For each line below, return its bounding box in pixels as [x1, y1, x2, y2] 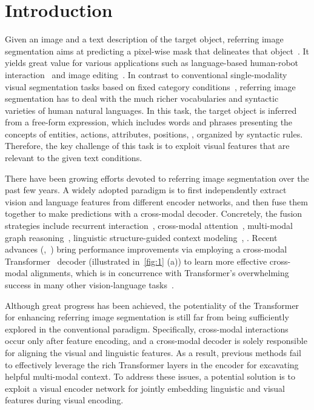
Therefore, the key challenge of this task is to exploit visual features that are [5, 139, 290, 152]
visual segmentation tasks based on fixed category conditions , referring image [5, 80, 296, 93]
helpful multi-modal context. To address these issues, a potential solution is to [5, 370, 295, 383]
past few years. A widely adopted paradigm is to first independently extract [5, 184, 287, 196]
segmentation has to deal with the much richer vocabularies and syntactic [5, 92, 279, 105]
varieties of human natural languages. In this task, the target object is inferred [5, 104, 297, 116]
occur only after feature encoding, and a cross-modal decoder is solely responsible [5, 334, 307, 347]
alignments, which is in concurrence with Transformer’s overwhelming [30, 266, 289, 279]
